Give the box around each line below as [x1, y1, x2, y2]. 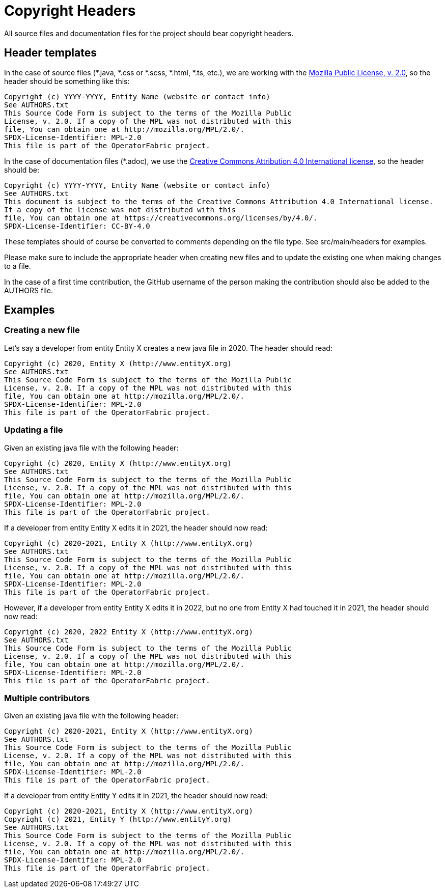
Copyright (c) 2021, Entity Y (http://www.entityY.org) [4, 815, 232, 824]
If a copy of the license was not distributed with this [4, 205, 236, 214]
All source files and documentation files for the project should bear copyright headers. [4, 29, 294, 38]
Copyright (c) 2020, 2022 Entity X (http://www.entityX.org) [4, 627, 253, 636]
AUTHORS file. [4, 286, 53, 295]
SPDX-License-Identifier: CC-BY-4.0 [4, 221, 150, 230]
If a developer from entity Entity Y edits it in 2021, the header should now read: [4, 791, 268, 800]
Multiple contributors [4, 692, 90, 703]
